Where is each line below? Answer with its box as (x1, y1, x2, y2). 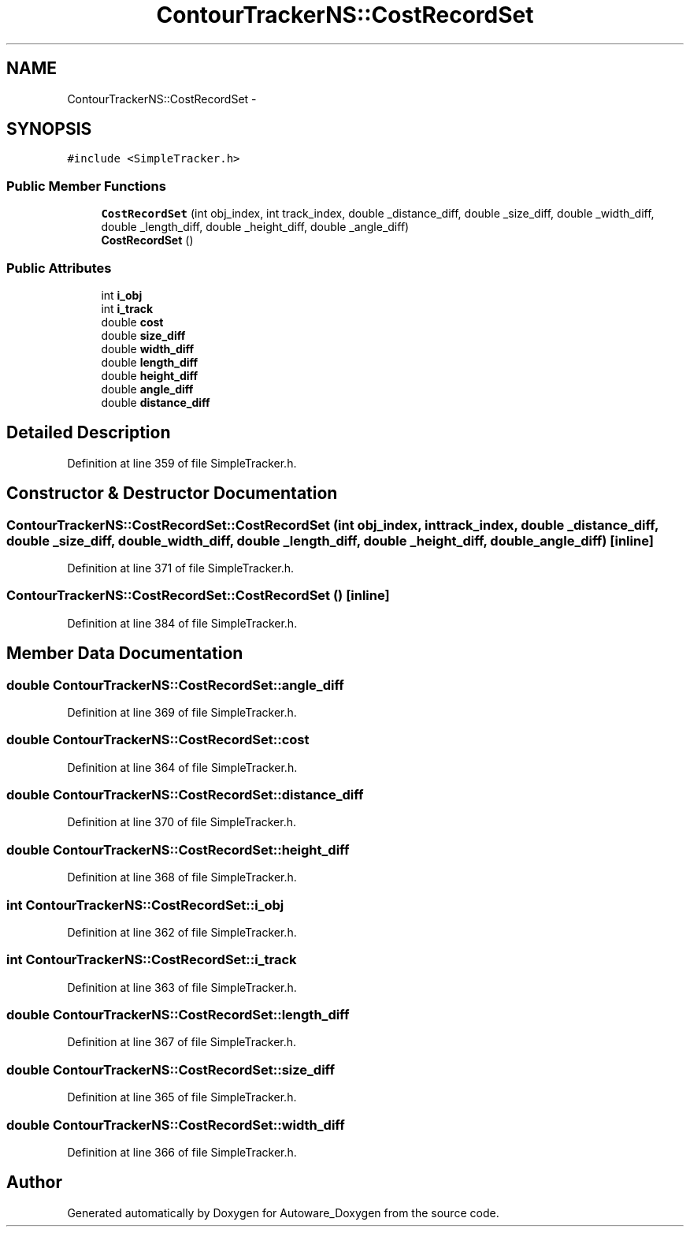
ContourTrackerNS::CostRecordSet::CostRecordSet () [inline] (6, 587, 390, 604)
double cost (101, 315, 164, 329)
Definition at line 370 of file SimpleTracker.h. (67, 815, 297, 829)
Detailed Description (6, 423, 171, 443)
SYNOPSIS (6, 119, 92, 140)
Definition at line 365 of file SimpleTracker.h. (67, 1090, 297, 1104)
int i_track (101, 301, 154, 315)
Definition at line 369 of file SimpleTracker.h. (67, 705, 297, 719)
